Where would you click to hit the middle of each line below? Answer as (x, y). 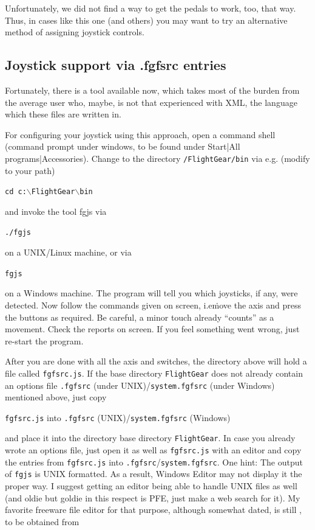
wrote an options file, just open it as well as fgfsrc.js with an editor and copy (153, 450)
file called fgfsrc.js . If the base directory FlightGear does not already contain (154, 373)
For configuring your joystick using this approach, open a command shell (140, 134)
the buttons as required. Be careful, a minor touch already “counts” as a (140, 317)
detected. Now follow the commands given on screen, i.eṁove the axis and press (153, 305)
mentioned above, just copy (56, 397)
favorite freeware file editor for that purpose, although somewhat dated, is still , (154, 510)
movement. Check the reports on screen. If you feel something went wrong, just (152, 329)
